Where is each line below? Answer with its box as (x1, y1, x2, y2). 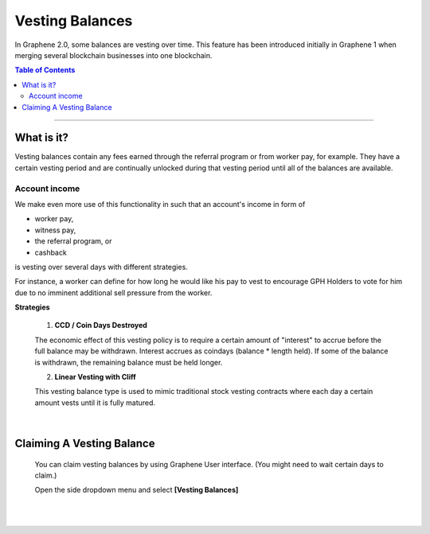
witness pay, (34, 225, 76, 235)
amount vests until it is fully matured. (34, 398, 155, 407)
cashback (34, 248, 67, 257)
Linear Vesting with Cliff (54, 372, 137, 382)
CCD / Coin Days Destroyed (54, 321, 147, 330)
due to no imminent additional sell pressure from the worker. (14, 287, 213, 298)
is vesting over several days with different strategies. (14, 262, 189, 271)
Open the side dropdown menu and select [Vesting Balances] (34, 485, 239, 495)
